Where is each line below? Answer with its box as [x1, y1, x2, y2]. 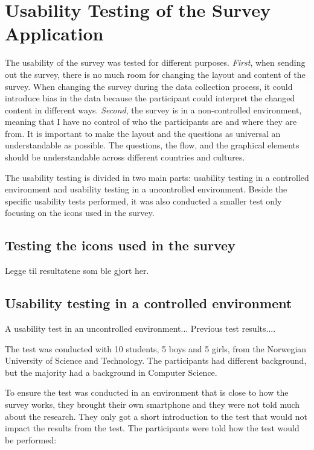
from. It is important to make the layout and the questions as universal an [5, 127, 281, 139]
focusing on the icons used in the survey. [5, 206, 155, 219]
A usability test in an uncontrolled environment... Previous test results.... [5, 322, 276, 335]
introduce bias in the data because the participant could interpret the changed [5, 92, 295, 104]
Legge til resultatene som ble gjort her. [5, 264, 149, 277]
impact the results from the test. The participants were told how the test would [5, 422, 300, 434]
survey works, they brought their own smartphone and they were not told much [5, 398, 300, 410]
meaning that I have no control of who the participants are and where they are [5, 115, 297, 128]
